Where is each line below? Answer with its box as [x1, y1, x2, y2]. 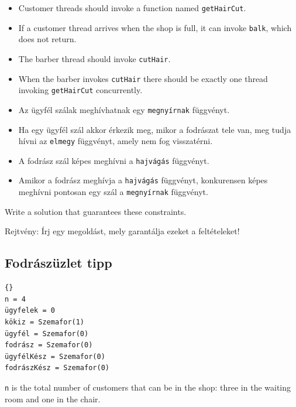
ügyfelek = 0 [5, 306, 55, 315]
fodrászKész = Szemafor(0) [5, 364, 109, 372]
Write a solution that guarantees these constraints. [5, 205, 187, 217]
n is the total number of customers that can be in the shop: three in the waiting [5, 381, 291, 393]
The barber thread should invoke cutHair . [18, 52, 171, 64]
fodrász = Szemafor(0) [5, 341, 93, 350]
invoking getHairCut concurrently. [18, 84, 143, 96]
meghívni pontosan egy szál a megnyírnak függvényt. [18, 186, 208, 198]
